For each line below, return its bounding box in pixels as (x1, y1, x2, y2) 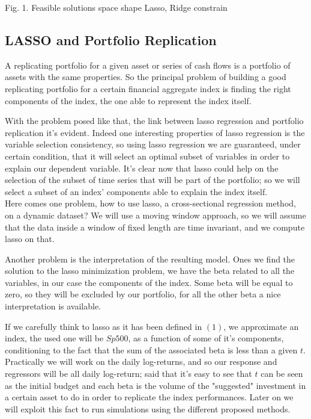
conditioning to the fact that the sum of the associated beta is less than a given (5, 343, 298, 356)
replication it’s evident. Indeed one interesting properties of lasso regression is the (5, 126, 305, 138)
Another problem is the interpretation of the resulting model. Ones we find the (5, 252, 295, 265)
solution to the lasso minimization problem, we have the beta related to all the (5, 264, 295, 277)
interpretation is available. (5, 300, 101, 312)
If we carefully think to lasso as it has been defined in (5, 320, 202, 332)
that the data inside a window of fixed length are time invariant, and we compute (5, 220, 305, 233)
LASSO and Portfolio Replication (5, 30, 217, 49)
